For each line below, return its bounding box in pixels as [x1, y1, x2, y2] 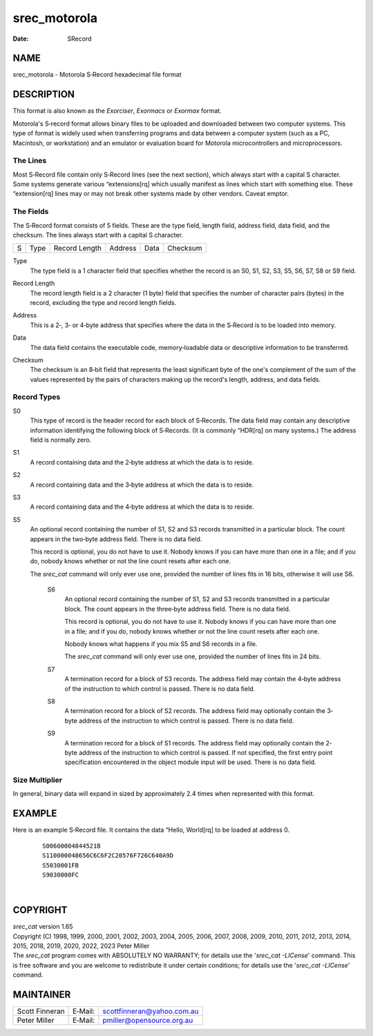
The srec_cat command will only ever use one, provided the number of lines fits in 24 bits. [64, 652, 321, 661]
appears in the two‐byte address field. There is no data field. [30, 535, 202, 543]
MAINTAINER [12, 988, 71, 1000]
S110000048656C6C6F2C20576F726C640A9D [42, 852, 174, 859]
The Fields [12, 207, 49, 217]
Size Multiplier [12, 775, 62, 785]
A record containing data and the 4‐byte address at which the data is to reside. [30, 502, 254, 511]
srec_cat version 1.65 [12, 922, 73, 931]
